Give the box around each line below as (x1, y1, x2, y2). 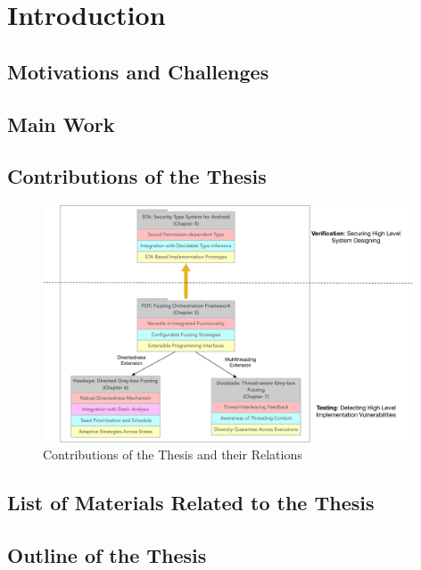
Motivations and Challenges (7, 57, 269, 85)
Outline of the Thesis (7, 541, 207, 568)
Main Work (7, 110, 115, 137)
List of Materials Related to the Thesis (7, 489, 375, 516)
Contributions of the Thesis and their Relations (43, 445, 302, 464)
